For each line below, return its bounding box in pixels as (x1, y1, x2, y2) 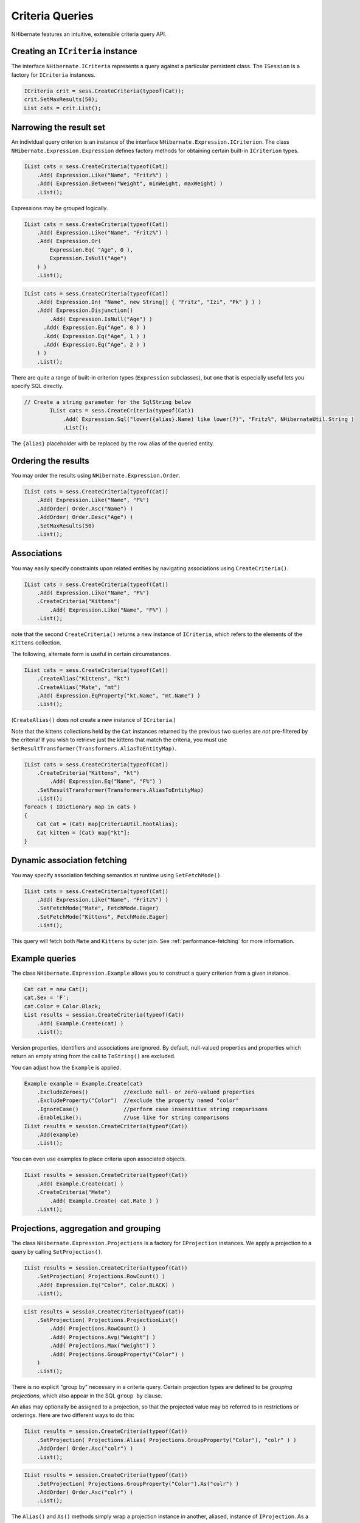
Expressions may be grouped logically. (11, 204, 108, 211)
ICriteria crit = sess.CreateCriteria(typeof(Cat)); (24, 87, 185, 94)
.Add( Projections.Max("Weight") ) (49, 1342, 156, 1349)
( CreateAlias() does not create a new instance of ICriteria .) (11, 716, 176, 724)
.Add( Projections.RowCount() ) (49, 1325, 146, 1332)
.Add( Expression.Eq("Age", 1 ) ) (43, 333, 146, 339)
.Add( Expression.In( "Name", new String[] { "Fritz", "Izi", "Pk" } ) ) (36, 299, 261, 305)
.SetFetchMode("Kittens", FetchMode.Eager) (36, 913, 168, 920)
